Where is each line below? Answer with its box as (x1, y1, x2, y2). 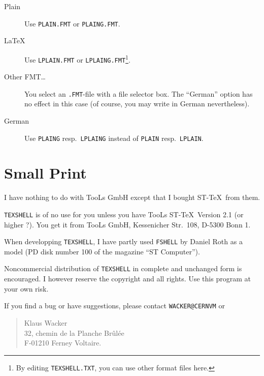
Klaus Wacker (24, 317, 68, 328)
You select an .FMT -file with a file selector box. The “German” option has (24, 88, 253, 99)
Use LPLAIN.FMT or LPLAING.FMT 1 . (24, 52, 130, 65)
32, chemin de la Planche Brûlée (24, 327, 124, 338)
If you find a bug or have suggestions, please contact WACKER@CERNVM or (4, 300, 225, 311)
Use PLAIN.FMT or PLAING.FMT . (24, 18, 120, 28)
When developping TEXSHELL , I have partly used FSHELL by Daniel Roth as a (4, 236, 243, 247)
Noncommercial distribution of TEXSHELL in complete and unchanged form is (4, 263, 242, 274)
